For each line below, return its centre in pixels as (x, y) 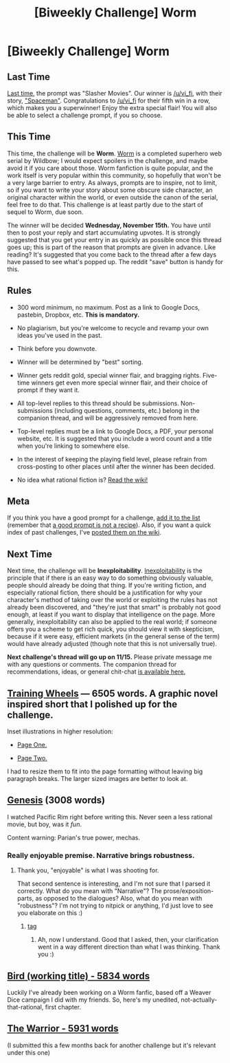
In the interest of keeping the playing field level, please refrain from (112, 459)
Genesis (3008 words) (56, 801)
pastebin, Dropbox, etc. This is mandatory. (78, 314)
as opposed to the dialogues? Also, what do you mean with (119, 899)
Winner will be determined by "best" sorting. (80, 362)
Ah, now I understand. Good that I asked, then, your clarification (128, 940)
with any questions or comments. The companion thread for (92, 665)
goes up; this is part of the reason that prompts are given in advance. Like (112, 247)
